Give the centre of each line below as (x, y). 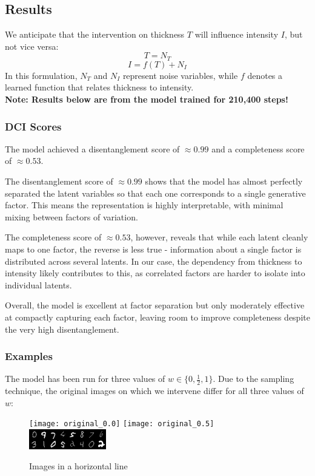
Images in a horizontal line (78, 466)
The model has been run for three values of (85, 379)
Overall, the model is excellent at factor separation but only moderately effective (155, 305)
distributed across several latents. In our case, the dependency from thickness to (154, 261)
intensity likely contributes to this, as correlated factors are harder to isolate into (155, 273)
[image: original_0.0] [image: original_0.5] (122, 424)
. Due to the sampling (254, 379)
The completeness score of (53, 237)
